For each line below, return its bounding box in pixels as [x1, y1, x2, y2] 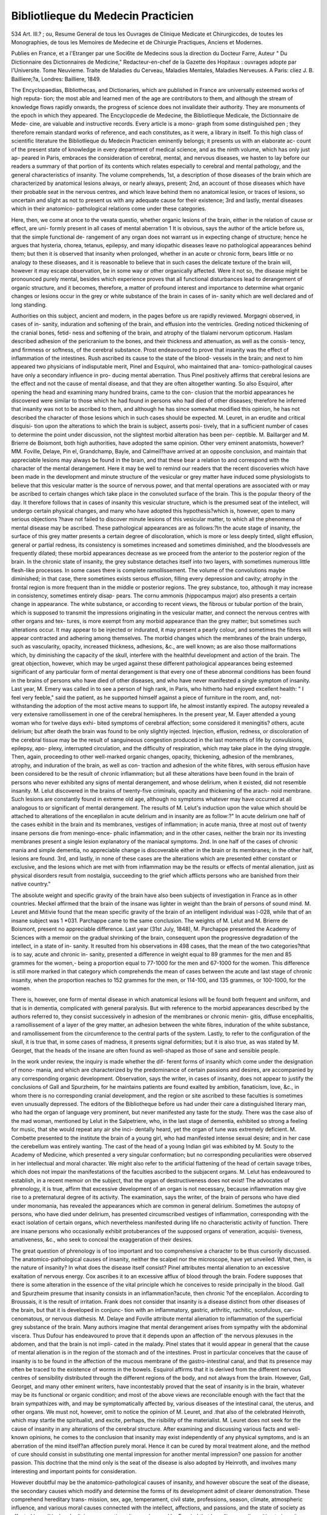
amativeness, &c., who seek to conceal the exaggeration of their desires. [11, 1236, 193, 1244]
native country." [11, 881, 51, 888]
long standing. [11, 301, 47, 308]
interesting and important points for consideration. [11, 1467, 137, 1475]
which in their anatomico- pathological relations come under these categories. [11, 205, 206, 212]
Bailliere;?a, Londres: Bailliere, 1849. [11, 75, 101, 82]
